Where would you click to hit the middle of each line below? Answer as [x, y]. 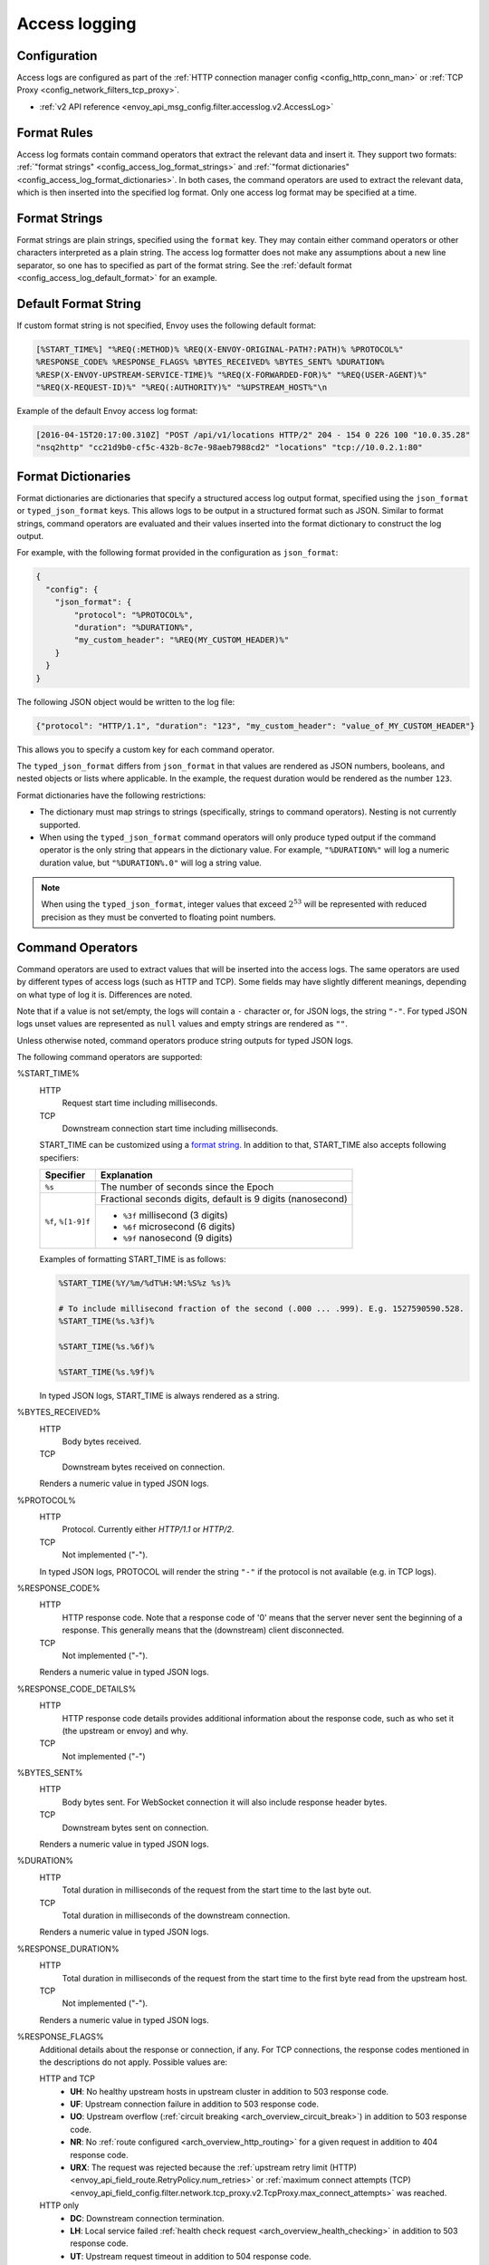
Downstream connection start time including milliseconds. [170, 1129]
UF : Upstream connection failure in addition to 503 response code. [195, 2104]
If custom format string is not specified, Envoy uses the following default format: [167, 325]
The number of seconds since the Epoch [187, 1187]
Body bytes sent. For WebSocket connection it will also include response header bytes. [225, 1802]
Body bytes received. [102, 1441]
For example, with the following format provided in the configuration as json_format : [177, 553]
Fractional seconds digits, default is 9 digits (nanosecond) [224, 1199]
